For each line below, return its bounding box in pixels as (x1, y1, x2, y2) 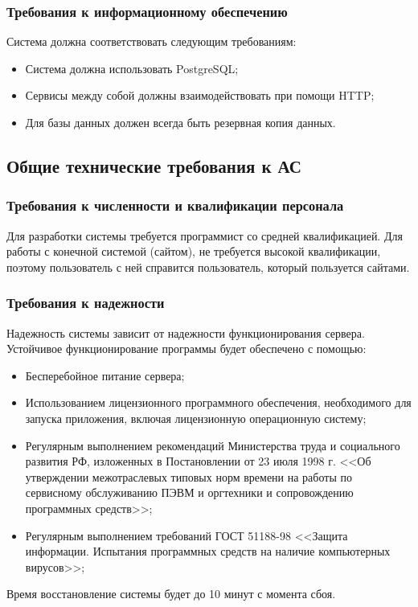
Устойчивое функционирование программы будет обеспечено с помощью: (6, 340, 367, 357)
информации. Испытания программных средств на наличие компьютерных (25, 543, 391, 560)
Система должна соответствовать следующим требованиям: (6, 33, 297, 50)
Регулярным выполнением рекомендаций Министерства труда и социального (25, 437, 400, 453)
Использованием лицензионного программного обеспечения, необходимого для (25, 394, 412, 411)
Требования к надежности (6, 293, 165, 313)
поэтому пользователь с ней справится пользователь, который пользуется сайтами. (6, 258, 410, 275)
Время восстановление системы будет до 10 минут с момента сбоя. (6, 585, 336, 602)
